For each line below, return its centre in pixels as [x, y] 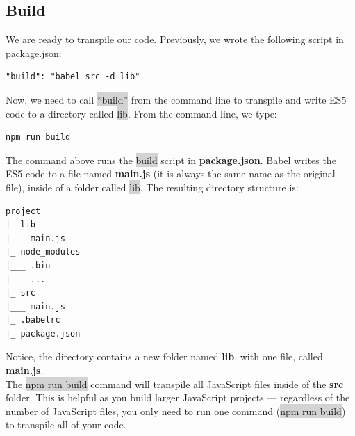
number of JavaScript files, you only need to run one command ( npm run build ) [176, 411]
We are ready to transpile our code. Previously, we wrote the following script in [175, 39]
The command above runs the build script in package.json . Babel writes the [171, 160]
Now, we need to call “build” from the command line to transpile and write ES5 [176, 99]
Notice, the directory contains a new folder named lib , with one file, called [164, 356]
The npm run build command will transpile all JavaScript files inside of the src [175, 383]
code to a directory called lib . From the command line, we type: [141, 113]
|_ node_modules [43, 252]
